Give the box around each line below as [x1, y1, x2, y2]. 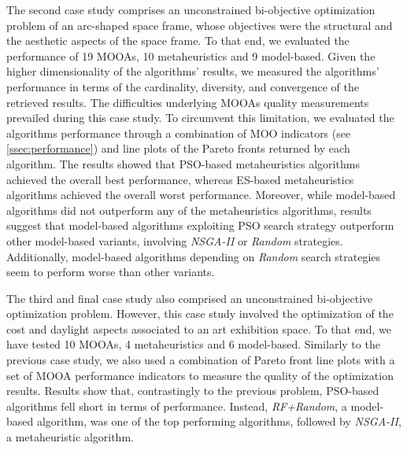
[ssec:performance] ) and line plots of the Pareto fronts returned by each [6, 140, 350, 157]
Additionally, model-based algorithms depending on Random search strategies [6, 248, 381, 264]
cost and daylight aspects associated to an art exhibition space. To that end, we [6, 320, 391, 337]
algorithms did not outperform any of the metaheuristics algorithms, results [6, 201, 372, 218]
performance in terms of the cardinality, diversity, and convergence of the [6, 78, 360, 94]
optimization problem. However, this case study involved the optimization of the [6, 305, 394, 322]
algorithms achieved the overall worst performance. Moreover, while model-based [6, 186, 396, 203]
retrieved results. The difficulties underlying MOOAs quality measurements [6, 94, 369, 110]
